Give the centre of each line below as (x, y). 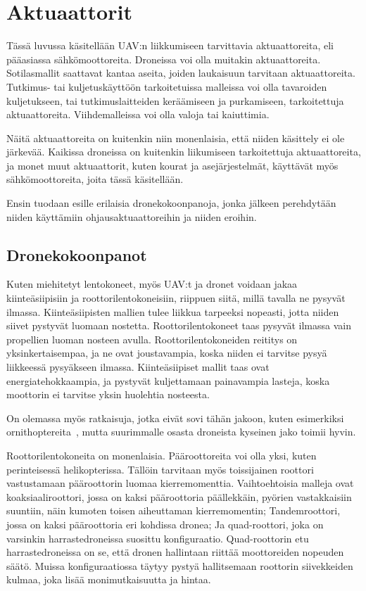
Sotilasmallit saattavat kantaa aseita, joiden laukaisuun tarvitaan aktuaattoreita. (181, 73)
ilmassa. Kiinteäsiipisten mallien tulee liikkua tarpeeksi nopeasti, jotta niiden (173, 311)
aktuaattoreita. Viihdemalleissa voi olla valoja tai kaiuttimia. (138, 114)
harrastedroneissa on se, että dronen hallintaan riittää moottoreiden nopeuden (175, 552)
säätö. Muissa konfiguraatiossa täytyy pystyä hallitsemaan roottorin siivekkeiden (180, 565)
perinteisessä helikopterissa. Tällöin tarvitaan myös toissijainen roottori (160, 469)
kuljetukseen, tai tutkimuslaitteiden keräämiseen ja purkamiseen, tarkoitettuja (175, 100)
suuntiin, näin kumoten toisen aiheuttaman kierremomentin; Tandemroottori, (173, 510)
